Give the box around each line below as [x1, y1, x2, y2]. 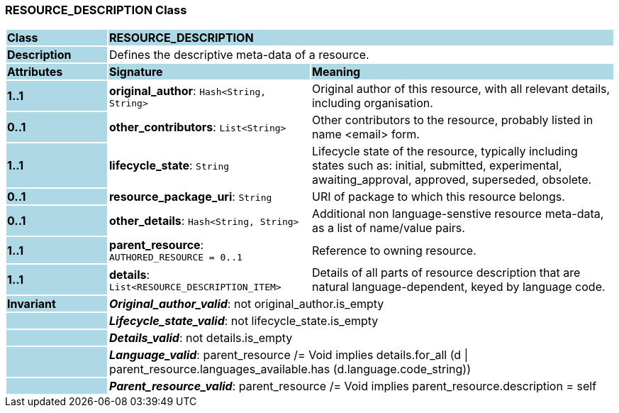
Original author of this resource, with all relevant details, [311, 82, 610, 97]
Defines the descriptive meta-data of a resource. [108, 48, 369, 62]
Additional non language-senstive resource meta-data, [311, 206, 604, 221]
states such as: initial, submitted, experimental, [311, 158, 562, 173]
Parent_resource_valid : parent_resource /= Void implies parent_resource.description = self [108, 379, 597, 394]
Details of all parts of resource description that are [311, 265, 581, 280]
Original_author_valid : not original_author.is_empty [108, 297, 384, 312]
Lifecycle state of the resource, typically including [311, 144, 578, 159]
